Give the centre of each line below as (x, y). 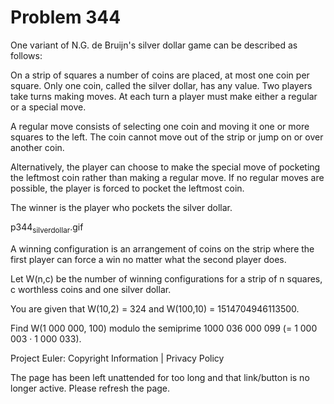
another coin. (37, 147)
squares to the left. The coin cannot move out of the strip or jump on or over (167, 137)
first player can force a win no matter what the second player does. (148, 259)
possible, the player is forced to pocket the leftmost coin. (127, 188)
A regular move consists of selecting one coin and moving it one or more (160, 126)
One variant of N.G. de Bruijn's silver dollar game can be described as (154, 45)
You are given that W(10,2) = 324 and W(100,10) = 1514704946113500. (155, 308)
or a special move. (48, 107)
